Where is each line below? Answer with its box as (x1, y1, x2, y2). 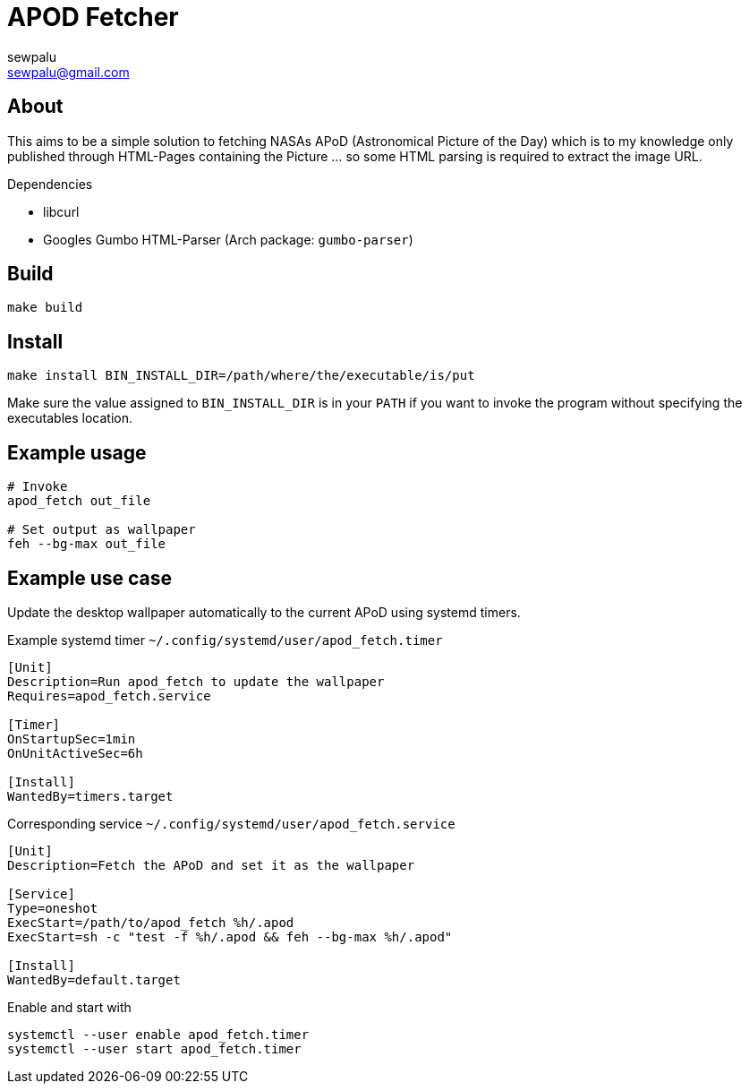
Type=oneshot (7, 900, 98, 915)
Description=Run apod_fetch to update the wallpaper (7, 674, 385, 689)
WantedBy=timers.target (7, 788, 174, 803)
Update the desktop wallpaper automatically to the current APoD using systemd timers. (7, 604, 521, 620)
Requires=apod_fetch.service (7, 688, 211, 703)
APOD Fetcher (7, 2, 179, 32)
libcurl (43, 203, 80, 219)
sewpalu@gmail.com (7, 64, 130, 80)
